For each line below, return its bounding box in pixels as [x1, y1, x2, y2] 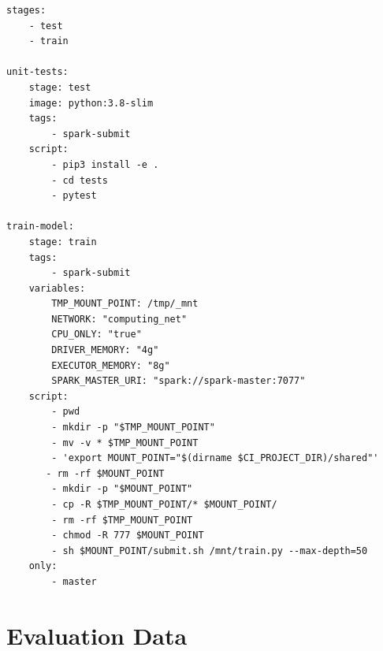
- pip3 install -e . [51, 158, 159, 170]
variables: [28, 282, 86, 294]
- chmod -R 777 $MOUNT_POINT [51, 530, 204, 541]
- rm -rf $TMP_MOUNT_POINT [51, 514, 193, 526]
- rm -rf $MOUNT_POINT [46, 467, 165, 479]
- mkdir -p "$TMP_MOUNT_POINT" [51, 422, 215, 433]
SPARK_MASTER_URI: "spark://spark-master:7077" [51, 375, 306, 387]
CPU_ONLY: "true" [51, 329, 142, 340]
